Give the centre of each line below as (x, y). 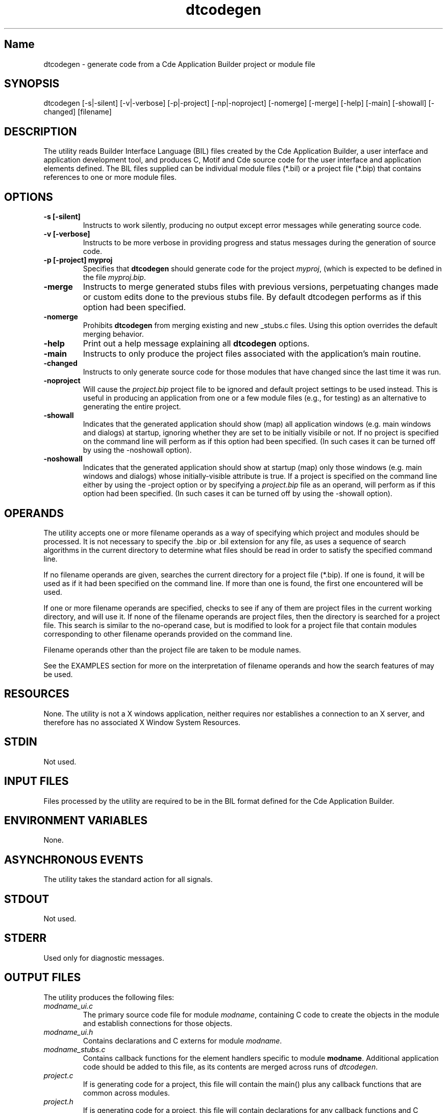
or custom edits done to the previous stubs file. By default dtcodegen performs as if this (252, 297)
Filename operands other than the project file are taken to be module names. (172, 650)
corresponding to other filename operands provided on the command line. (168, 634)
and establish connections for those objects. (158, 1023)
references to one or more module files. (110, 177)
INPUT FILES (36, 781)
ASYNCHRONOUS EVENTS (74, 860)
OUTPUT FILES (43, 978)
